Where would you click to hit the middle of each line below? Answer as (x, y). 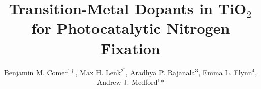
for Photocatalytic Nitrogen (130, 28)
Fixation (130, 48)
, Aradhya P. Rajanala (160, 72)
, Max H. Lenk (98, 72)
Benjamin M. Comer (36, 72)
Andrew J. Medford (127, 82)
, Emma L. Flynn (225, 72)
